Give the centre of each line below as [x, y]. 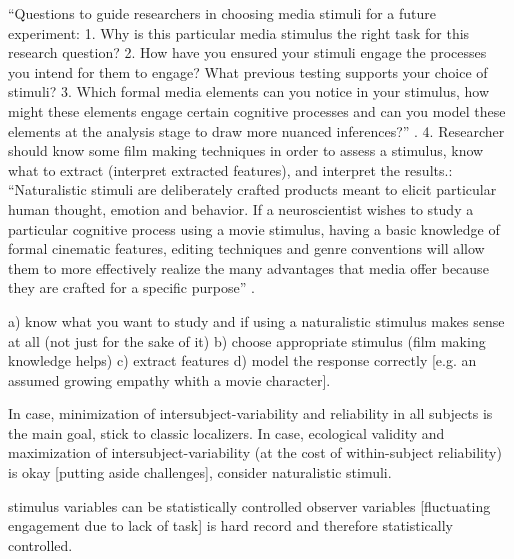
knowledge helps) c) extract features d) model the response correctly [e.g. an [242, 360]
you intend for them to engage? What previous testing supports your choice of [248, 71]
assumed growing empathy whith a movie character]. [169, 379]
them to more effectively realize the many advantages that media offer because [248, 267]
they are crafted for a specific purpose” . [131, 287]
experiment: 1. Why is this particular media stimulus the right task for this [239, 32]
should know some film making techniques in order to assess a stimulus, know [246, 150]
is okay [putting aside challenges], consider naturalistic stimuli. [200, 472]
